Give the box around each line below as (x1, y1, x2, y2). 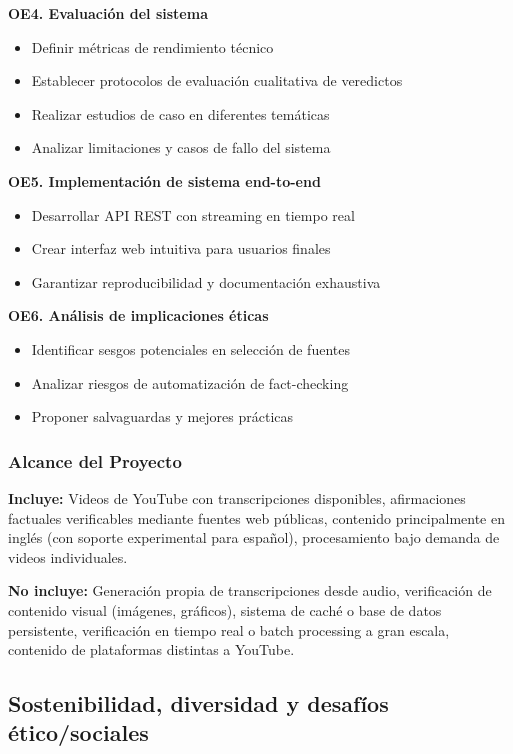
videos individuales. (8, 546, 128, 567)
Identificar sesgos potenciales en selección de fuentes (31, 338, 350, 359)
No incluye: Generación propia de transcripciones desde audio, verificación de (8, 580, 492, 601)
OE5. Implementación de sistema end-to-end (8, 170, 321, 191)
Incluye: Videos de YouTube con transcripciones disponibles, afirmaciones (8, 487, 466, 508)
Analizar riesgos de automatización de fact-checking (31, 372, 349, 393)
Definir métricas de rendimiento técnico (31, 36, 274, 57)
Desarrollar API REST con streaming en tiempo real (31, 204, 355, 225)
